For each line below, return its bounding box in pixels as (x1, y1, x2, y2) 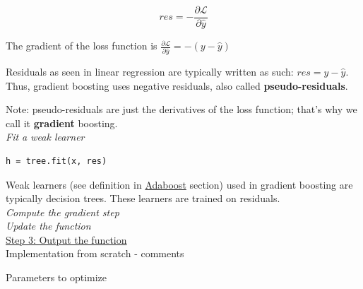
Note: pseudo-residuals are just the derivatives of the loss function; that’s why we (6, 102, 357, 117)
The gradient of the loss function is (6, 38, 157, 53)
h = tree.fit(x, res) (6, 155, 107, 166)
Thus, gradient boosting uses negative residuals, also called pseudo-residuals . (6, 78, 348, 93)
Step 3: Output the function (6, 232, 127, 247)
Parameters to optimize (6, 270, 107, 285)
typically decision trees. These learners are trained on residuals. (6, 191, 280, 206)
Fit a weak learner (6, 129, 85, 144)
